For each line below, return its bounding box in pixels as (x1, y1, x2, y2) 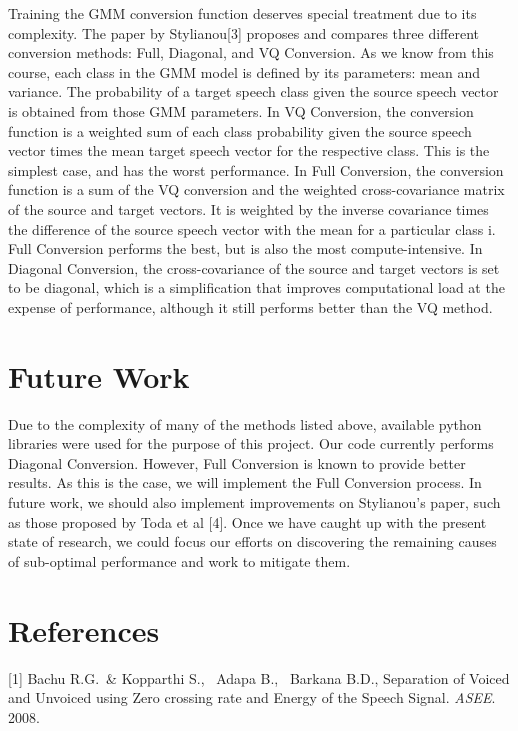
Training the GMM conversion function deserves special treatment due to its (8, 3, 477, 23)
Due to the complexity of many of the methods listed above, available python (8, 413, 482, 434)
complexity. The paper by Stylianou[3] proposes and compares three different (8, 22, 480, 43)
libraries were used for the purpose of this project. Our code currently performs (8, 433, 494, 454)
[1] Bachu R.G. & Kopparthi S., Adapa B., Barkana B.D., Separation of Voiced (8, 667, 510, 688)
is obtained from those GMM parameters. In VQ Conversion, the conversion (8, 100, 474, 121)
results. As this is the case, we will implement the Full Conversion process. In (8, 472, 482, 493)
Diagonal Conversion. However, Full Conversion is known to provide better (8, 452, 466, 473)
